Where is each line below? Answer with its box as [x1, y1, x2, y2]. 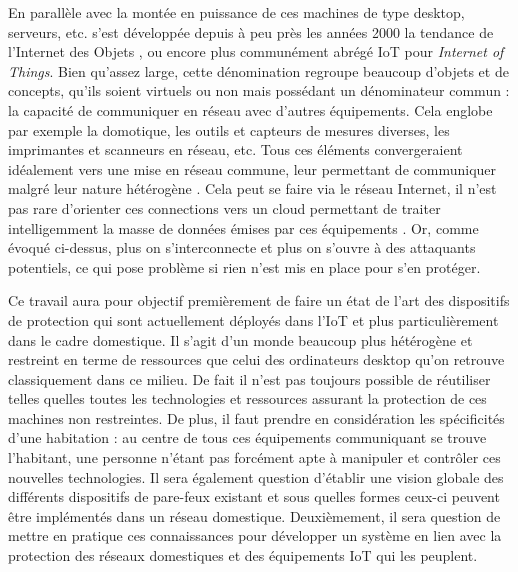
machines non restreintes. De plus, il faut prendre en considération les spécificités [8, 407, 505, 428]
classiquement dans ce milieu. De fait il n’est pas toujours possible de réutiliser [8, 368, 491, 389]
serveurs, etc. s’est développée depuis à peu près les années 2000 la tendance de [8, 21, 494, 42]
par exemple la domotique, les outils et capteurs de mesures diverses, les [8, 119, 450, 140]
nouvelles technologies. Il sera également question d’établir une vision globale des [8, 466, 504, 487]
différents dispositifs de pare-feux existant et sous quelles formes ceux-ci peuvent [8, 486, 500, 507]
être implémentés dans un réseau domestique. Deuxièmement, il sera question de [8, 505, 501, 526]
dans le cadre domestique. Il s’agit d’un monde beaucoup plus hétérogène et [8, 329, 473, 350]
